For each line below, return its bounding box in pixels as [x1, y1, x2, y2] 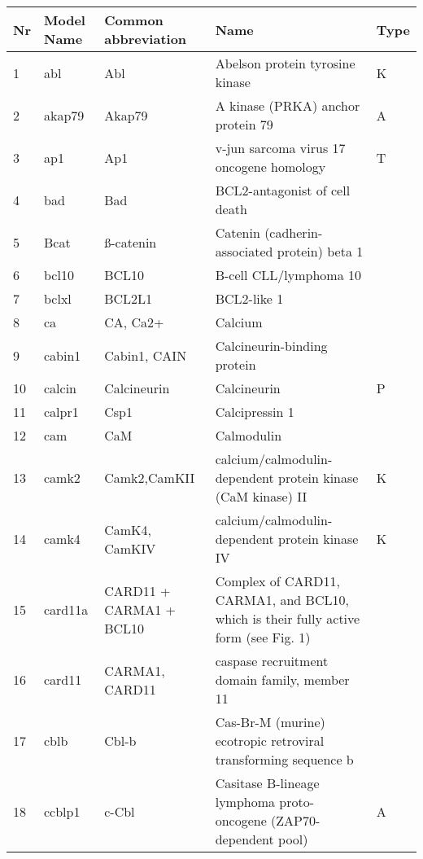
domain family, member [215, 670, 350, 689]
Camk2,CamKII [104, 468, 195, 487]
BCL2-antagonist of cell [215, 181, 351, 199]
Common [104, 11, 164, 29]
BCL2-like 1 [215, 289, 284, 308]
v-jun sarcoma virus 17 [215, 138, 346, 157]
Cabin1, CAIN [104, 345, 187, 365]
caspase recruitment [215, 651, 329, 670]
